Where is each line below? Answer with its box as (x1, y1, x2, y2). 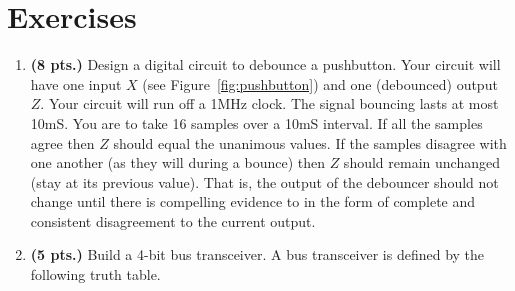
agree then (30, 132, 95, 153)
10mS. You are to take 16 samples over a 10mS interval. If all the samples (30, 112, 483, 133)
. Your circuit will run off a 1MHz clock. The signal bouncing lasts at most (40, 93, 499, 114)
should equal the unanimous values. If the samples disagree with (113, 132, 507, 153)
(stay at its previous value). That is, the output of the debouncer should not (30, 171, 499, 192)
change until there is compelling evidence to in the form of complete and (30, 191, 476, 212)
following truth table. (30, 264, 161, 285)
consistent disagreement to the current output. (30, 210, 316, 231)
